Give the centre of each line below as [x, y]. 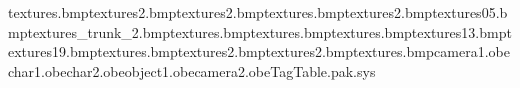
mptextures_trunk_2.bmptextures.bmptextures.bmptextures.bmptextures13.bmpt [260, 31]
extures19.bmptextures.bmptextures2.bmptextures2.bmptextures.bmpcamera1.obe [259, 51]
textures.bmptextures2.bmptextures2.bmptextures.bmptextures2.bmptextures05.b [258, 12]
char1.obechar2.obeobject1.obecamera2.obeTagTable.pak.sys [192, 70]
